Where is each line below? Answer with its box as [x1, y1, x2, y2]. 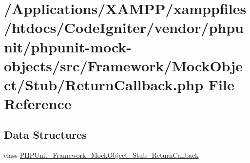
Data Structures [4, 127, 87, 142]
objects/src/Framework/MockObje [4, 55, 243, 75]
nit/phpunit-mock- [4, 36, 132, 56]
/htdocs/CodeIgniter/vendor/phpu [4, 17, 244, 37]
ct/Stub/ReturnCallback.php [4, 74, 204, 94]
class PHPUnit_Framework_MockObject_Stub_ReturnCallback [4, 149, 199, 160]
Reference [4, 94, 72, 114]
